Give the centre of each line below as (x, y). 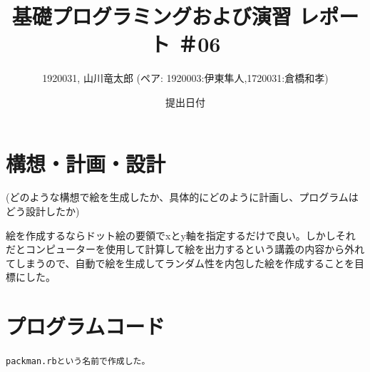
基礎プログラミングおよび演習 (151, 16)
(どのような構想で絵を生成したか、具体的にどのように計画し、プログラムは (182, 197)
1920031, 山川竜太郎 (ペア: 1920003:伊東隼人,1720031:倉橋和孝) (185, 78)
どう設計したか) (43, 211)
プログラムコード (86, 326)
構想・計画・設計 (86, 163)
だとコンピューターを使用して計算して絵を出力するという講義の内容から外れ (185, 249)
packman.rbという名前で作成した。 (78, 362)
